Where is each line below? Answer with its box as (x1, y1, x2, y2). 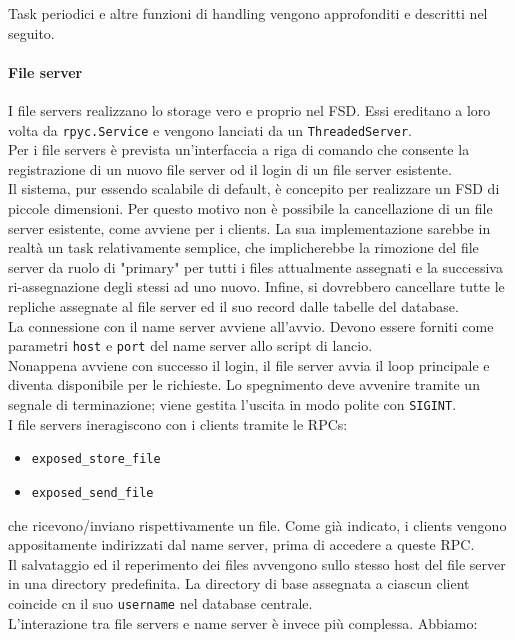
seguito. (8, 22, 55, 43)
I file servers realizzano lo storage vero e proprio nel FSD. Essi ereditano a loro (8, 99, 491, 120)
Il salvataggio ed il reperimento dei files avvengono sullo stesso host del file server (8, 553, 506, 574)
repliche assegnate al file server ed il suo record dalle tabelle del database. (8, 295, 459, 316)
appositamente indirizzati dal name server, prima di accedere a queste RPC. (8, 534, 475, 555)
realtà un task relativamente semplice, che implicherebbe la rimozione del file (8, 237, 479, 258)
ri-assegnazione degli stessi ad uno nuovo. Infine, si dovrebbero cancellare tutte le (8, 276, 505, 297)
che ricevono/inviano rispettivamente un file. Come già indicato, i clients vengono (8, 514, 507, 535)
